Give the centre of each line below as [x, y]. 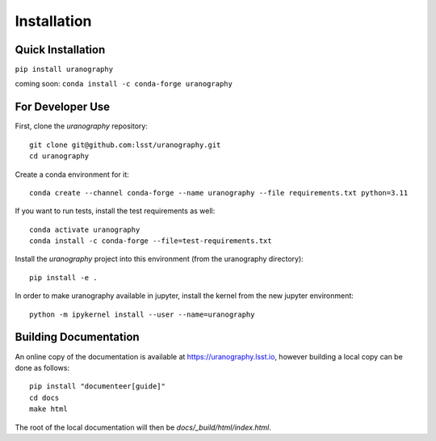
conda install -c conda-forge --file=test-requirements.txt [151, 241]
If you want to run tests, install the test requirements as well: [115, 211]
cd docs [44, 397]
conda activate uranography [85, 229]
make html [48, 409]
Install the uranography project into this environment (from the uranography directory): [159, 259]
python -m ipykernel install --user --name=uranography [142, 314]
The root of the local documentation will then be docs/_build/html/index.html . [143, 427]
